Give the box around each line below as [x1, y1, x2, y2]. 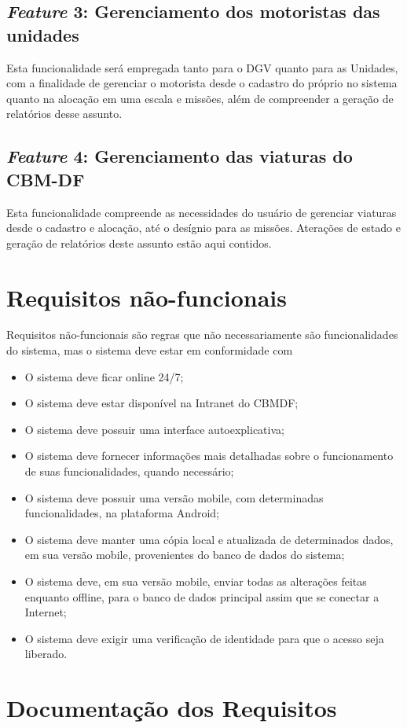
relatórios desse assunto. [6, 105, 123, 122]
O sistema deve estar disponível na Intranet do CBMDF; [24, 395, 299, 411]
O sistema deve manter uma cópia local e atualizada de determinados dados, [24, 531, 394, 547]
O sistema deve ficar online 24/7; [24, 368, 184, 384]
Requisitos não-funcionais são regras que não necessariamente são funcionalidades [6, 326, 398, 343]
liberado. [24, 645, 68, 662]
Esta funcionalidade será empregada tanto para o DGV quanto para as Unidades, [6, 59, 398, 75]
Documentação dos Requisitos [6, 692, 337, 724]
